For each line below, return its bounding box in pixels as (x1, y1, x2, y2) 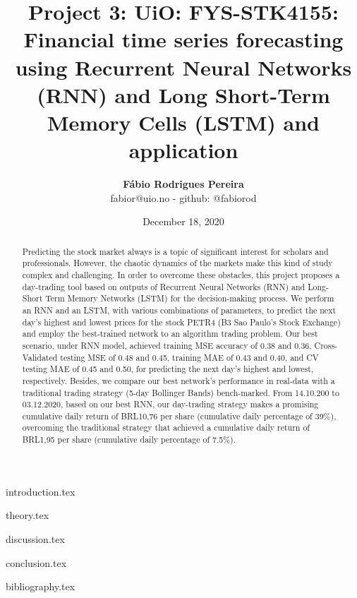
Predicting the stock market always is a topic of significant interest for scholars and (22, 245, 329, 257)
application (128, 136, 238, 165)
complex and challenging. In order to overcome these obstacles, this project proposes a (22, 268, 340, 280)
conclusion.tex (6, 555, 67, 570)
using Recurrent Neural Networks (15, 52, 352, 81)
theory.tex (6, 508, 49, 522)
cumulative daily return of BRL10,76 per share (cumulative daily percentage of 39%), (22, 409, 337, 421)
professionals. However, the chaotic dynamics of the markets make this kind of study (22, 257, 333, 269)
